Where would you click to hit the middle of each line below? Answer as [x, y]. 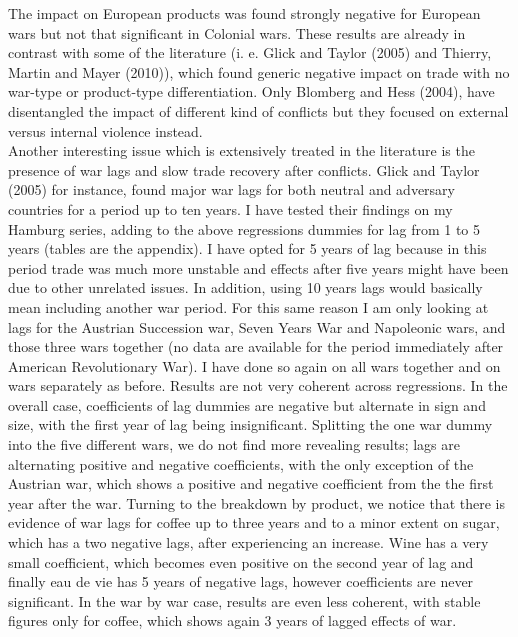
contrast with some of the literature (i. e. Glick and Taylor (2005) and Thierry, [250, 52]
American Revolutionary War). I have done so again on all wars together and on [254, 365]
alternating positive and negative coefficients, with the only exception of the [241, 463]
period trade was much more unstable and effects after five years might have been [258, 267]
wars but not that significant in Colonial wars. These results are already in [237, 32]
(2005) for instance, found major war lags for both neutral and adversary [232, 189]
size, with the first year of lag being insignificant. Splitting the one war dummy [250, 424]
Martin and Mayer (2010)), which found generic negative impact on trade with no [259, 71]
